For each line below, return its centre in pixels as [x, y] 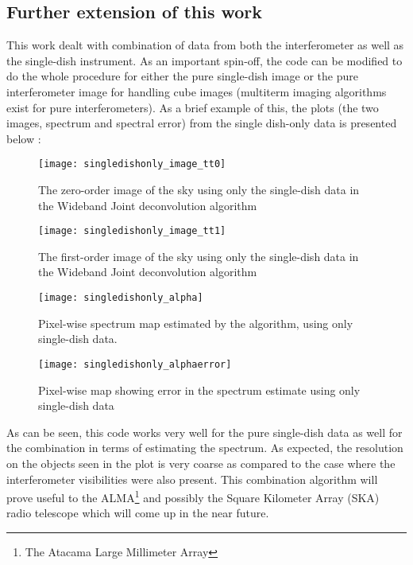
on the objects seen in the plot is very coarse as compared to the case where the [201, 463]
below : [24, 138]
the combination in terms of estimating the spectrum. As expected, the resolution [205, 448]
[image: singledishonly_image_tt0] [132, 164]
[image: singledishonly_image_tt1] [132, 231]
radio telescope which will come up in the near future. [138, 513]
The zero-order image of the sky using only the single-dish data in [199, 190]
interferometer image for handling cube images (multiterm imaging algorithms [197, 91]
